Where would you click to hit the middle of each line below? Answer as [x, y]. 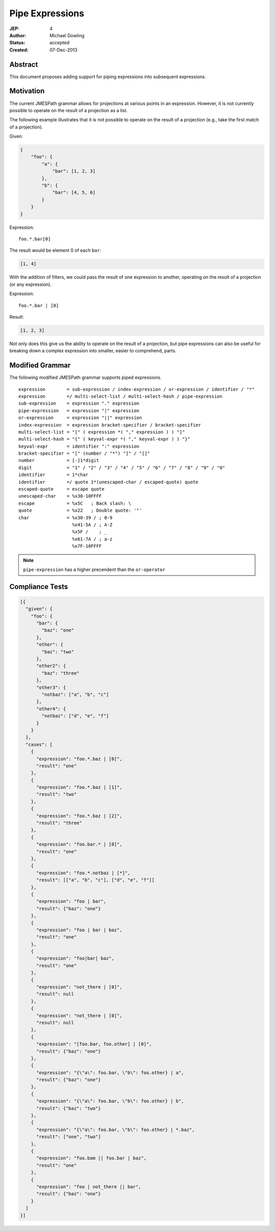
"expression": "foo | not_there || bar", [89, 1187]
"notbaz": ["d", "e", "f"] [75, 716]
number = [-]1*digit [59, 461]
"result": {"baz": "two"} [69, 1108]
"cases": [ [39, 744]
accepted [60, 43]
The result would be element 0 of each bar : [55, 250]
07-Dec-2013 [63, 50]
